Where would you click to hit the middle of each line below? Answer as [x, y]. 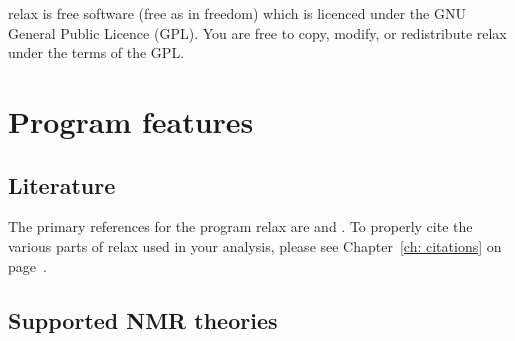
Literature [62, 184]
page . [27, 265]
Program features [131, 120]
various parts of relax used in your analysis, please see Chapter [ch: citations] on [255, 245]
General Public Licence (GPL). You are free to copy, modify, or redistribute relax [257, 32]
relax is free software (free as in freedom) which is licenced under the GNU [237, 13]
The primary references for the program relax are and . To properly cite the [240, 226]
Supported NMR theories [143, 319]
